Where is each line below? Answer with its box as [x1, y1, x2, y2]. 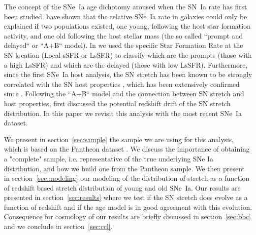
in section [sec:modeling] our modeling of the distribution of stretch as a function [4, 173, 250, 183]
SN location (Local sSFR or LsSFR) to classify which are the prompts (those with [4, 49, 252, 60]
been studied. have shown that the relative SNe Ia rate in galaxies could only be [4, 11, 247, 21]
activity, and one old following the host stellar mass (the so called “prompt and [4, 30, 243, 40]
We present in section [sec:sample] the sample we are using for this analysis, [4, 134, 234, 144]
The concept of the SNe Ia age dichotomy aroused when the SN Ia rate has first [4, 1, 247, 11]
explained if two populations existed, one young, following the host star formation [4, 21, 251, 31]
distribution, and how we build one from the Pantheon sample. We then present [4, 163, 245, 173]
